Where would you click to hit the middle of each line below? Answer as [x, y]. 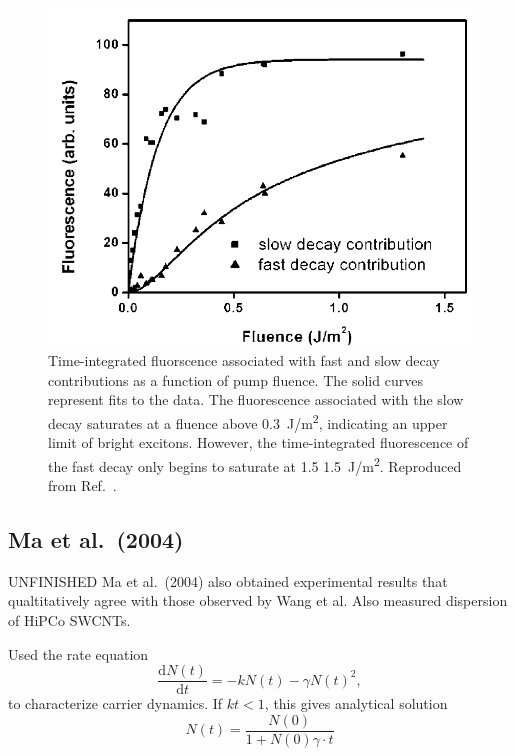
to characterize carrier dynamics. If [115, 703]
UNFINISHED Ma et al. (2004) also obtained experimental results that [228, 580]
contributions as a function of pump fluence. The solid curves [235, 379]
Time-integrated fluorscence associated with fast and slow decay [244, 360]
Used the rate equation [78, 653]
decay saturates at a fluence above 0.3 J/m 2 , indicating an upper [248, 421]
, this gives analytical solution [356, 703]
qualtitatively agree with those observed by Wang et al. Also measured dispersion [258, 600]
